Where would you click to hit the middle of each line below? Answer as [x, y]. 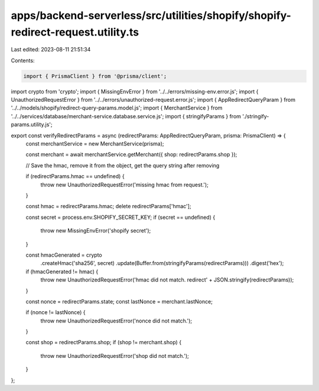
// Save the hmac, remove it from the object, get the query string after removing [123, 165]
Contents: [23, 60]
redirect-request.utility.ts [75, 32]
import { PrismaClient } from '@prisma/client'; [95, 76]
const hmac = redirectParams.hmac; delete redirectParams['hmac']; [108, 206]
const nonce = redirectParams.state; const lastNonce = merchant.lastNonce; [119, 301]
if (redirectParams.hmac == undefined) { [75, 176]
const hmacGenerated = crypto [64, 255]
